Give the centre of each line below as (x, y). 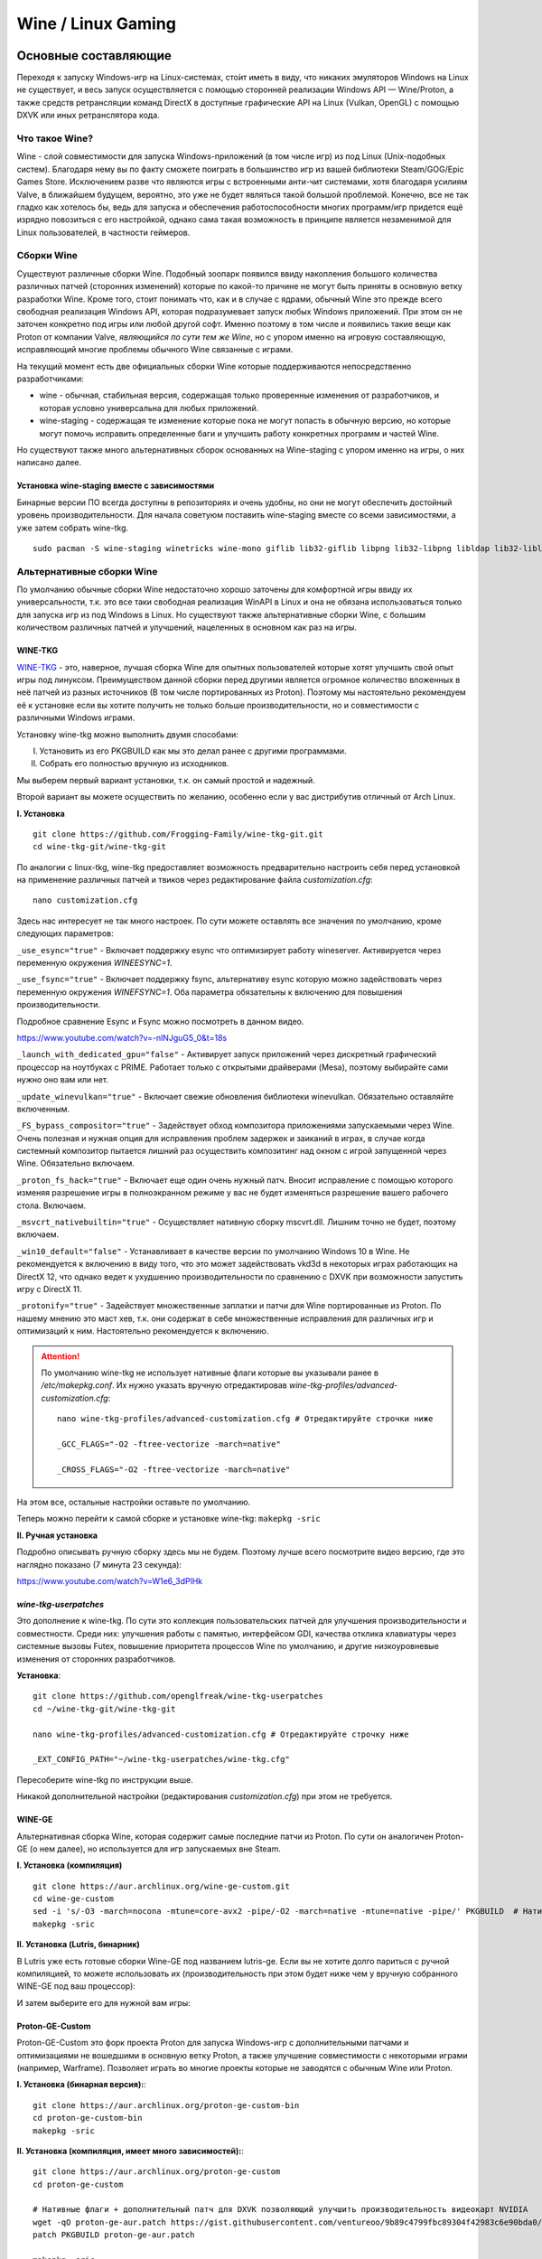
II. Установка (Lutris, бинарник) (78, 1945)
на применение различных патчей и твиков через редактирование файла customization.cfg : (195, 880)
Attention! (61, 1356)
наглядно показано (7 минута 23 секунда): (99, 1564)
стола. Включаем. (51, 1205)
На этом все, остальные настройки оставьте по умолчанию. (134, 1502)
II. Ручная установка (57, 1535)
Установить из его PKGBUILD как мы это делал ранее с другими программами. (193, 751)
